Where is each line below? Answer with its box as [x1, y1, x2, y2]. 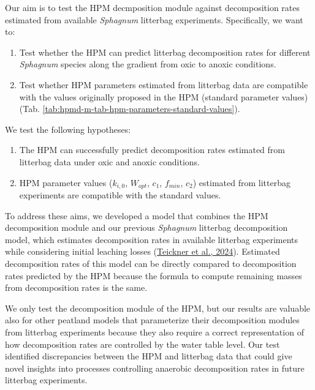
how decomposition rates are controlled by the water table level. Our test [5, 337, 280, 350]
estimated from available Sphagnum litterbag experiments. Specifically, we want [5, 13, 303, 26]
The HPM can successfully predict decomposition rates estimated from [19, 143, 285, 156]
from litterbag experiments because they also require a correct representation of [5, 325, 304, 338]
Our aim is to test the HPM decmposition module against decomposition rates [5, 1, 300, 13]
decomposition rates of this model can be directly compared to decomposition [5, 257, 297, 269]
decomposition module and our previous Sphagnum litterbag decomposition [5, 221, 288, 234]
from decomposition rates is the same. [5, 281, 148, 294]
